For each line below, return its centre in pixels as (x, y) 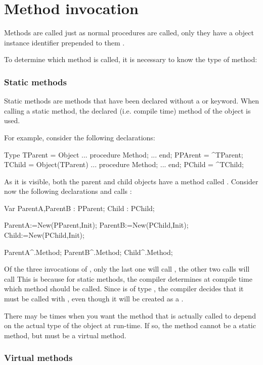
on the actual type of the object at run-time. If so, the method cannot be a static (130, 325)
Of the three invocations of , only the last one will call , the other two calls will (127, 269)
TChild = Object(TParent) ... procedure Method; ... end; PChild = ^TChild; (124, 164)
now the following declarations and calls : (68, 191)
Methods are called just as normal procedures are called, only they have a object (129, 33)
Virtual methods (38, 358)
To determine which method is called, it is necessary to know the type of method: (131, 59)
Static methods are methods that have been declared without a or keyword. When (131, 101)
